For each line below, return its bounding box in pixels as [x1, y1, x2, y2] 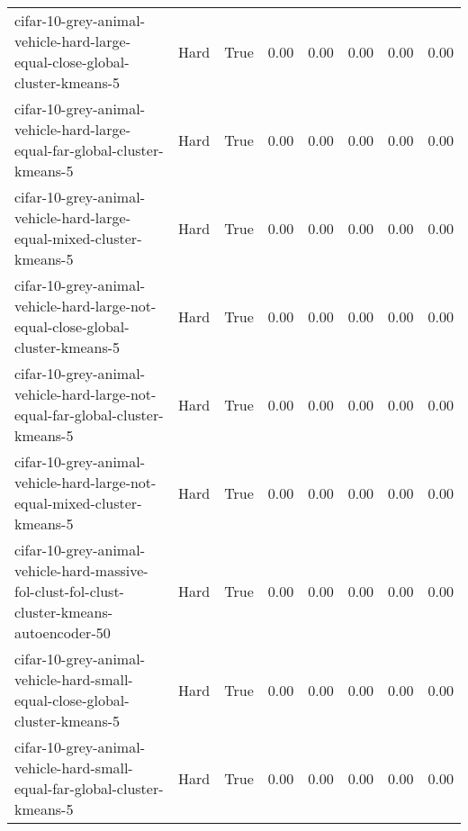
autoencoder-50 [14, 622, 111, 643]
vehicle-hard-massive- [14, 560, 148, 581]
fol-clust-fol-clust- [14, 581, 124, 601]
